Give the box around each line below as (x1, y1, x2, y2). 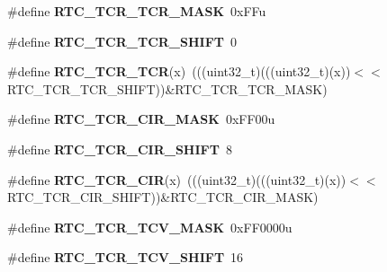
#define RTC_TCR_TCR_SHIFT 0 (7, 31, 237, 50)
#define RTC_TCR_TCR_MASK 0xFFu (7, 2, 266, 20)
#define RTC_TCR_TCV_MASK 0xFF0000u (7, 217, 292, 236)
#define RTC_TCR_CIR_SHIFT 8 (7, 139, 232, 158)
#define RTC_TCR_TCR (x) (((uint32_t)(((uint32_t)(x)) (7, 62, 351, 81)
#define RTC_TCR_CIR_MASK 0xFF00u (7, 110, 275, 128)
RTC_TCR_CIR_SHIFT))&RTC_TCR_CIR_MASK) (7, 188, 319, 206)
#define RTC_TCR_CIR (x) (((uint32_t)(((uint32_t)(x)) (7, 170, 346, 189)
